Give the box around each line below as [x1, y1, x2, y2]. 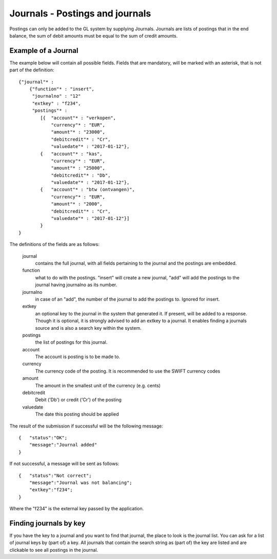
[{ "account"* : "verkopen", [40, 115, 116, 121]
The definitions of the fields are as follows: [9, 241, 100, 248]
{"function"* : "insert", [29, 86, 95, 92]
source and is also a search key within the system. [35, 325, 142, 331]
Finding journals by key [9, 519, 86, 528]
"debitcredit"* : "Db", [51, 172, 111, 178]
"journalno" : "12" [32, 93, 81, 99]
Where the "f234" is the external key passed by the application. [9, 506, 144, 512]
